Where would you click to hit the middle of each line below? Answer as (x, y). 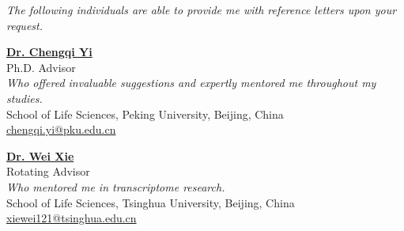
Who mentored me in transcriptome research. (116, 186)
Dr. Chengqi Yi (49, 52)
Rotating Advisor (48, 171)
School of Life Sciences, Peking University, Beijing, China (145, 114)
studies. (25, 98)
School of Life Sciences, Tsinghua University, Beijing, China (151, 202)
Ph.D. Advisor (41, 67)
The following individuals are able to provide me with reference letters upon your (202, 9)
